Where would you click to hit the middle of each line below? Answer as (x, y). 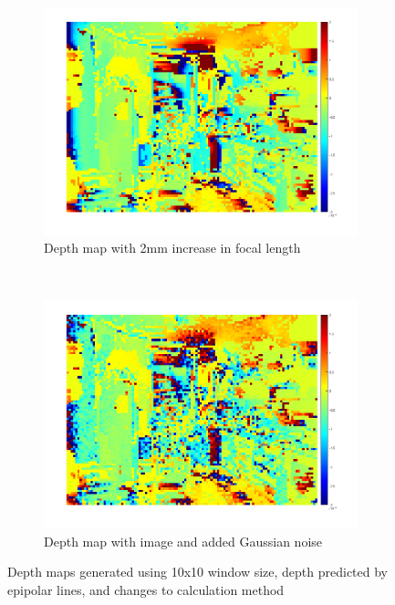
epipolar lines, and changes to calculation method (146, 589)
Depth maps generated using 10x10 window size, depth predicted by (198, 572)
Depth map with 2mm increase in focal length (172, 248)
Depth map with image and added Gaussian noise (183, 541)
